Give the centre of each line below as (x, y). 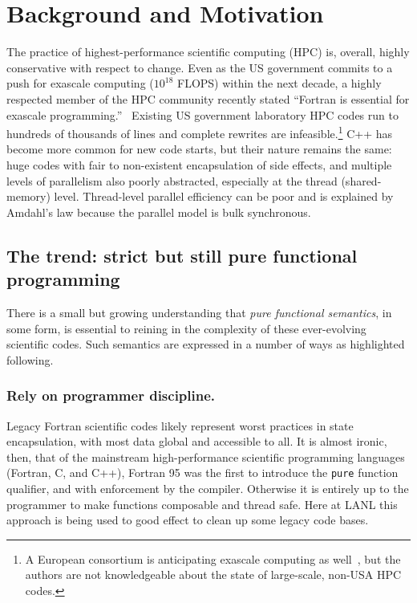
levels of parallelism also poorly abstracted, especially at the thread (172, 180)
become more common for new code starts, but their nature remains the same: (199, 149)
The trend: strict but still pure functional (182, 255)
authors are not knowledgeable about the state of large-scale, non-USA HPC (213, 574)
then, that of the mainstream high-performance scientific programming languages (206, 456)
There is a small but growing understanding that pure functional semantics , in (199, 312)
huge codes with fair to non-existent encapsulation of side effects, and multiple (199, 164)
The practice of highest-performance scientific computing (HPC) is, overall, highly (208, 52)
